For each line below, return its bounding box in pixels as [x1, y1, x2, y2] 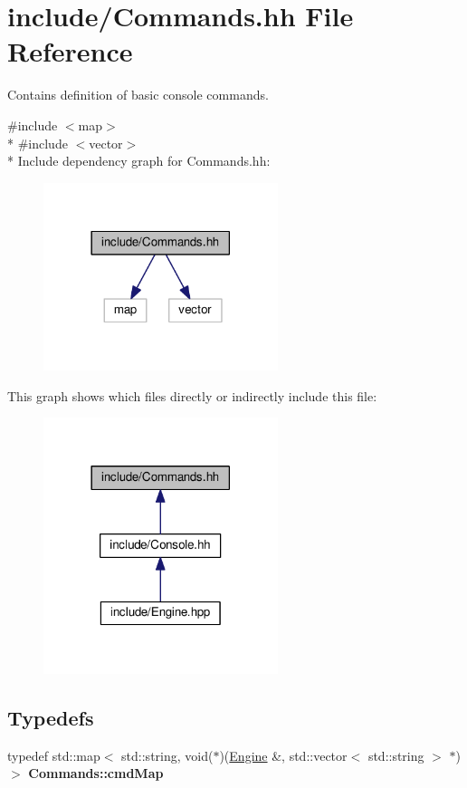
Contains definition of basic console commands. [7, 85, 269, 104]
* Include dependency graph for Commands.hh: [7, 151, 271, 170]
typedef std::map [7, 745, 100, 764]
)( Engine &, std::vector [219, 745, 348, 764]
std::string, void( [121, 745, 214, 764]
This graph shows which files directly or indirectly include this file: [7, 386, 377, 405]
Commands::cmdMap [28, 764, 164, 783]
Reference [7, 33, 133, 70]
